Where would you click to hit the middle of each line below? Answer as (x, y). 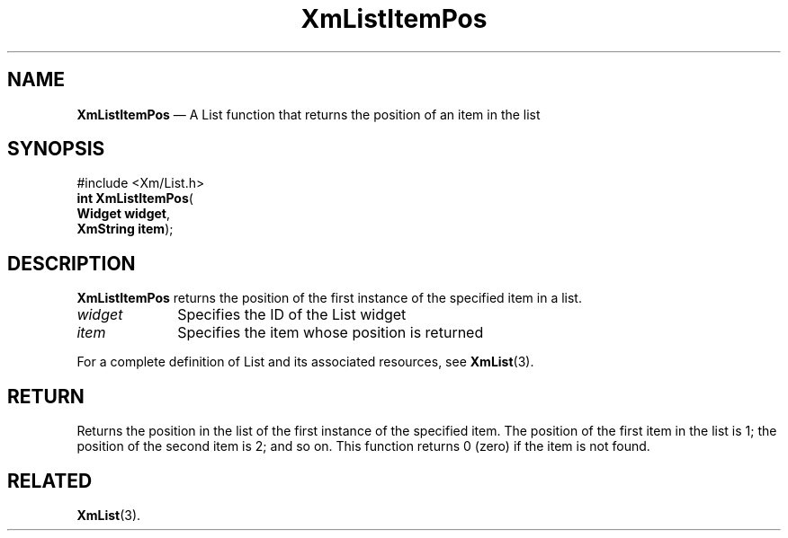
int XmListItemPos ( (135, 198)
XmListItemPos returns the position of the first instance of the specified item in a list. (329, 298)
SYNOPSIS (56, 149)
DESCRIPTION (72, 263)
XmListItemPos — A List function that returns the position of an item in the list (309, 114)
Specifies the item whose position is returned (331, 333)
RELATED (50, 481)
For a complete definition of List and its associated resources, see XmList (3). (305, 362)
